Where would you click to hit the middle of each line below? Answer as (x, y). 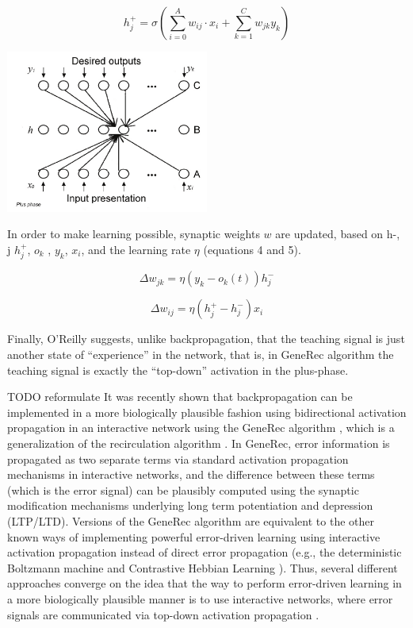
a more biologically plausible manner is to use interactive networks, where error (200, 598)
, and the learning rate (136, 249)
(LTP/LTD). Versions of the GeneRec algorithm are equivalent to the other (191, 520)
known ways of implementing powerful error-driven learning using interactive (194, 536)
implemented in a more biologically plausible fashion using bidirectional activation (207, 412)
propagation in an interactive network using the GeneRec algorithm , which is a (201, 428)
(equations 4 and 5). (252, 249)
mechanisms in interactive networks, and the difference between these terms (191, 474)
